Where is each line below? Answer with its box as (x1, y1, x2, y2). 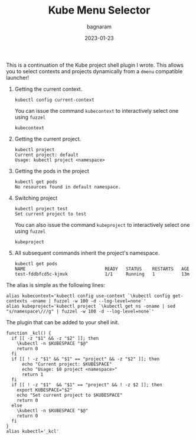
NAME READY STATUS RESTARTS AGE (14, 266, 190, 272)
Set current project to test (14, 211, 87, 217)
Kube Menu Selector (48, 4, 151, 17)
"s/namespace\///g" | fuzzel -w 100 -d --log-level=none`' (6, 308, 155, 314)
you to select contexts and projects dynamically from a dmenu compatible (6, 67, 183, 74)
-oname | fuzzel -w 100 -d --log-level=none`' (30, 298, 146, 304)
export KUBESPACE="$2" (17, 387, 73, 393)
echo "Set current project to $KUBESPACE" (17, 392, 123, 398)
